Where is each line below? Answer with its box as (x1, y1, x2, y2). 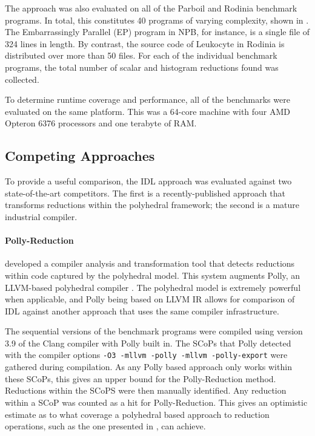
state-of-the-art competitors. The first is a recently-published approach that (5, 186, 285, 199)
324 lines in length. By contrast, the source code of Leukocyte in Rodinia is (5, 37, 285, 50)
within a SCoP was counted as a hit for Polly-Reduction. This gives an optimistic (5, 395, 308, 408)
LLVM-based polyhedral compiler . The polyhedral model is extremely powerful (5, 281, 301, 293)
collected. (5, 73, 39, 85)
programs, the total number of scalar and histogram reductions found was (5, 60, 279, 73)
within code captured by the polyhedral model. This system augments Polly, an (5, 268, 300, 281)
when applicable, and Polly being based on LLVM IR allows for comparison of (5, 293, 295, 305)
